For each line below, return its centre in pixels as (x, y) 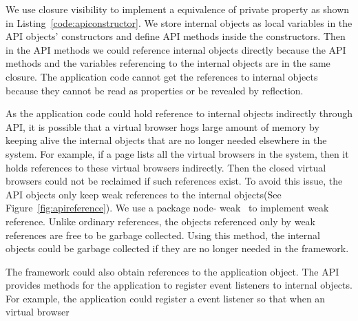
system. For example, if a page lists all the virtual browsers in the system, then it (177, 153)
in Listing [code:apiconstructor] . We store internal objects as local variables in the (179, 22)
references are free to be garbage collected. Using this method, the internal (163, 235)
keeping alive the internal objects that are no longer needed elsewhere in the (166, 140)
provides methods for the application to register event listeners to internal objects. (179, 285)
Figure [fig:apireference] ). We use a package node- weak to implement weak (167, 208)
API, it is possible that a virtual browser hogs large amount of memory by (162, 126)
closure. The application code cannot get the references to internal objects (162, 76)
